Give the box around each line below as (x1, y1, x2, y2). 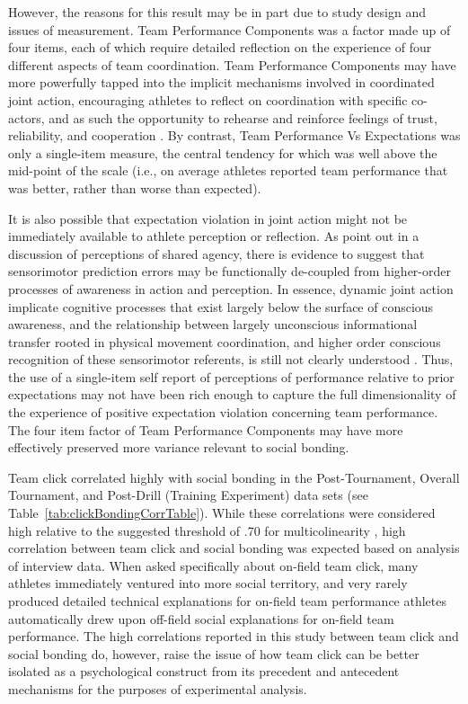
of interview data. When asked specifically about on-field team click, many (8, 556, 419, 575)
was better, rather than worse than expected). (8, 178, 261, 197)
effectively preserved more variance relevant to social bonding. (8, 438, 349, 457)
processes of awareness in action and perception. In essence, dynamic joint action (8, 279, 454, 298)
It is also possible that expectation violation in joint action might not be (8, 209, 408, 227)
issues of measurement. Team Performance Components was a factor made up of (8, 20, 451, 39)
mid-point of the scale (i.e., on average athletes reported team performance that (8, 161, 448, 180)
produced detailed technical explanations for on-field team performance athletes (8, 592, 446, 610)
